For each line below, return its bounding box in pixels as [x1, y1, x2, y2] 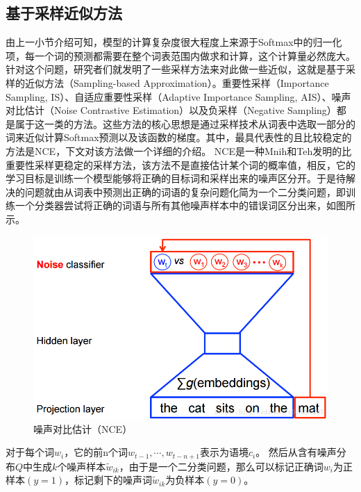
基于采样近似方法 [6, 2, 122, 24]
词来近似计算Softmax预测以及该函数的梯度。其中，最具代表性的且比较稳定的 [6, 130, 352, 145]
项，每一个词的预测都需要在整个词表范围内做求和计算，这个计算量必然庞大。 [6, 48, 355, 63]
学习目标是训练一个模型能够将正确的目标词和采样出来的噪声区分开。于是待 [6, 171, 346, 186]
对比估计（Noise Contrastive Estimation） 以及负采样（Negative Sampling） [6, 103, 337, 117]
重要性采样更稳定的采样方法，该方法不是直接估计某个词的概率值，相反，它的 [6, 157, 355, 172]
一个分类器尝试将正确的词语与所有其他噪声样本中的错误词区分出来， [15, 198, 326, 213]
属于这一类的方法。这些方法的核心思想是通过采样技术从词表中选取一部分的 [15, 116, 355, 131]
